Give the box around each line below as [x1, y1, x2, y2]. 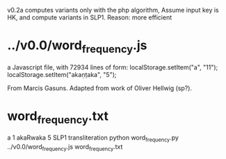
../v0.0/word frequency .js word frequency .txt [7, 142, 123, 152]
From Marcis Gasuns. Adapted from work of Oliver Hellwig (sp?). [7, 83, 193, 92]
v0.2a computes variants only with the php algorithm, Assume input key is [7, 6, 219, 14]
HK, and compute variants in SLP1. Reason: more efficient [7, 13, 172, 22]
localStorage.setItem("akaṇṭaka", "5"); [7, 70, 117, 78]
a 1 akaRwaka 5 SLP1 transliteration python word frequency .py [7, 133, 179, 143]
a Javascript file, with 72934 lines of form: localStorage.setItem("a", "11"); [7, 62, 218, 72]
